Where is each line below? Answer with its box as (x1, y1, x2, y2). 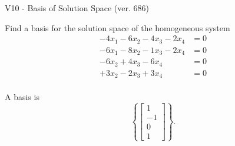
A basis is (5, 91, 39, 103)
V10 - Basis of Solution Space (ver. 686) (5, 2, 149, 14)
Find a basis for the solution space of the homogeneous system (5, 21, 230, 34)
